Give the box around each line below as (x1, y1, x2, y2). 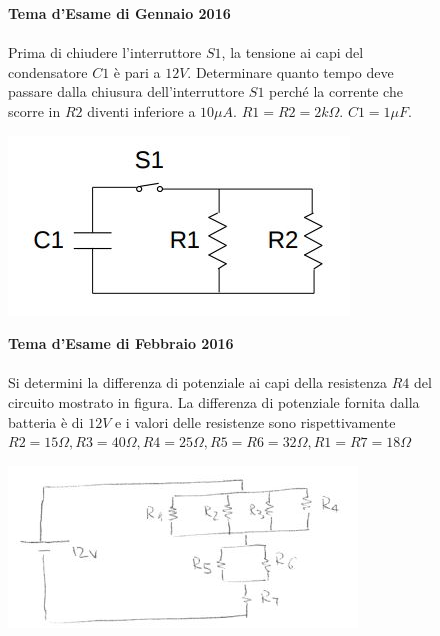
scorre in (8, 100, 61, 121)
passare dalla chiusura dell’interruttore (8, 81, 245, 102)
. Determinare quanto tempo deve (187, 61, 394, 82)
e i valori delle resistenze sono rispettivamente (114, 411, 396, 432)
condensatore (8, 61, 88, 82)
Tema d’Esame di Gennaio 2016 (8, 3, 231, 23)
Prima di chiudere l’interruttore (8, 42, 202, 63)
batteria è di (8, 411, 84, 432)
